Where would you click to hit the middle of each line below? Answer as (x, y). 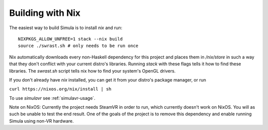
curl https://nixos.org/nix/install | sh (60, 89)
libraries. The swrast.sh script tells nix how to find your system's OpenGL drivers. (92, 71)
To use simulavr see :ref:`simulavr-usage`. (52, 98)
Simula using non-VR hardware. (41, 121)
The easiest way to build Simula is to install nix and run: (66, 28)
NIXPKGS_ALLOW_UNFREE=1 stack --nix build (70, 39)
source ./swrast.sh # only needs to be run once (78, 46)
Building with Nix (45, 13)
